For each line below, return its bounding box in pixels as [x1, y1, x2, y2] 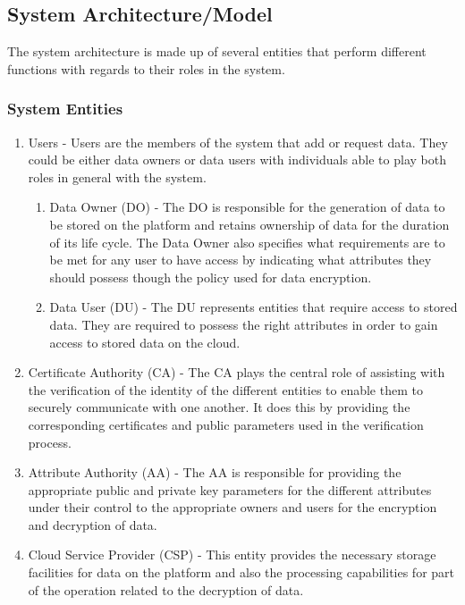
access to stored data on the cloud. [49, 332, 241, 351]
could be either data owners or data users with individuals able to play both [28, 150, 446, 169]
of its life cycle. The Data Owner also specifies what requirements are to [49, 232, 445, 251]
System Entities [7, 97, 123, 120]
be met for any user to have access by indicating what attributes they [49, 250, 432, 269]
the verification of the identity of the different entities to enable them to [28, 380, 423, 399]
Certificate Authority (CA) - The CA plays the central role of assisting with [28, 363, 445, 382]
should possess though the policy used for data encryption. [49, 267, 372, 286]
